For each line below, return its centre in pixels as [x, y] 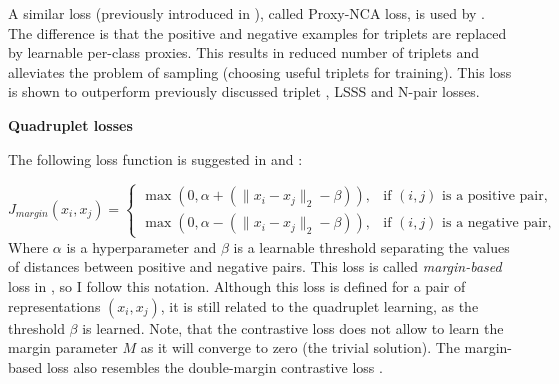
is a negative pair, [497, 223]
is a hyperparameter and [141, 246]
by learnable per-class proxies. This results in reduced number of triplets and [243, 52]
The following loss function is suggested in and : [155, 158]
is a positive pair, [495, 196]
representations [54, 305]
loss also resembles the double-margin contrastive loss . [214, 366]
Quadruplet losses [70, 124]
